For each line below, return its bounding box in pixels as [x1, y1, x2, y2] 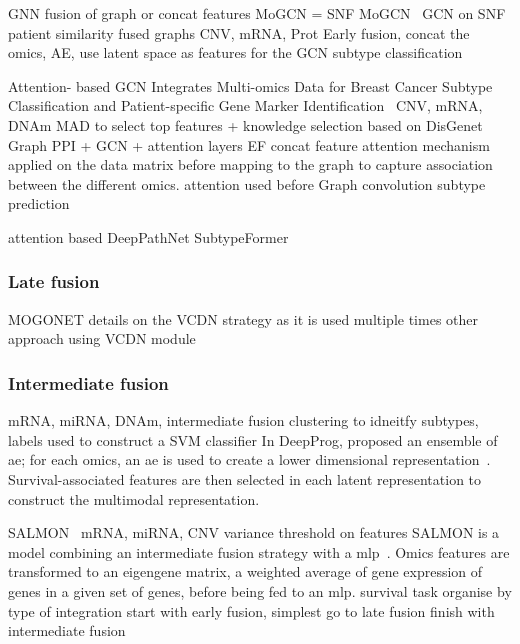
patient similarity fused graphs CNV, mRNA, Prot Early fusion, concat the [8, 22, 470, 43]
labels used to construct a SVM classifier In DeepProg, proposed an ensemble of [8, 429, 498, 450]
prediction [8, 193, 70, 214]
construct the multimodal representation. [8, 488, 260, 509]
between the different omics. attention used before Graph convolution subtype [8, 173, 486, 194]
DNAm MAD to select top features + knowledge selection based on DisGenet [8, 114, 483, 135]
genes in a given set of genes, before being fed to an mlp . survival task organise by [8, 580, 512, 601]
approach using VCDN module [8, 328, 196, 349]
